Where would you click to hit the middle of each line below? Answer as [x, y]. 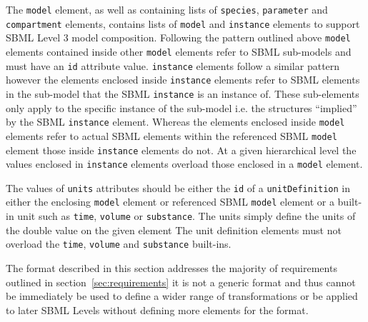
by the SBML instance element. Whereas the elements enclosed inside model [175, 122]
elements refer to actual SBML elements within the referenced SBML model [171, 135]
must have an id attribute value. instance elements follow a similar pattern [173, 65]
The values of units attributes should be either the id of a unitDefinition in [178, 187]
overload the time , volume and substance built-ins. [119, 244]
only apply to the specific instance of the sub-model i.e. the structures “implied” [181, 107]
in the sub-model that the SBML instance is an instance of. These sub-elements [183, 93]
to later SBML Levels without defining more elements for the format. [157, 310]
